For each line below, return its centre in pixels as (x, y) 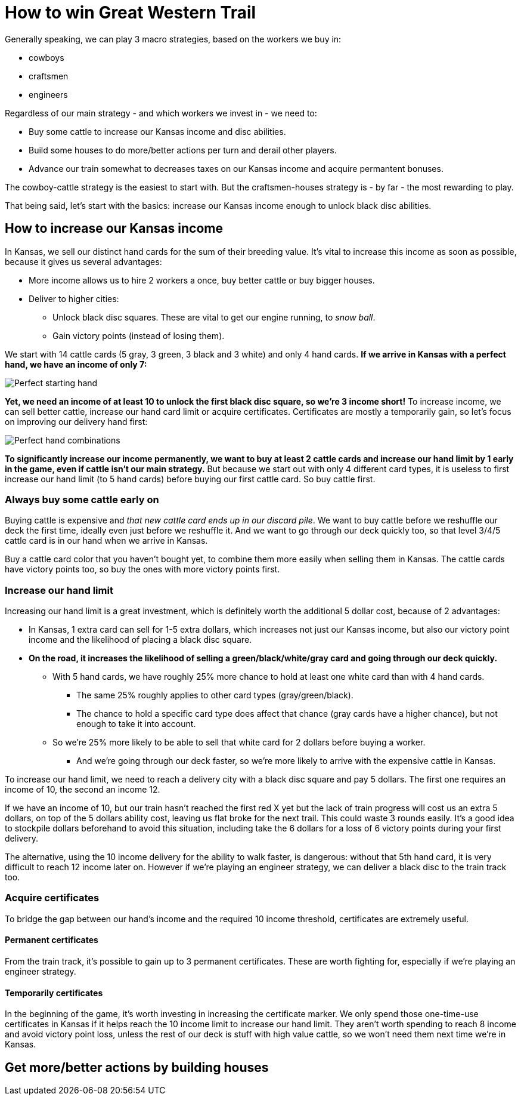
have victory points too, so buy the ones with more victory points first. (142, 569)
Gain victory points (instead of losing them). (139, 335)
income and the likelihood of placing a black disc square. (140, 640)
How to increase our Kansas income (114, 229)
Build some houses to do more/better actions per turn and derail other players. (183, 150)
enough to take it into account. (136, 724)
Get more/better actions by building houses (137, 1067)
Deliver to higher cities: (74, 298)
